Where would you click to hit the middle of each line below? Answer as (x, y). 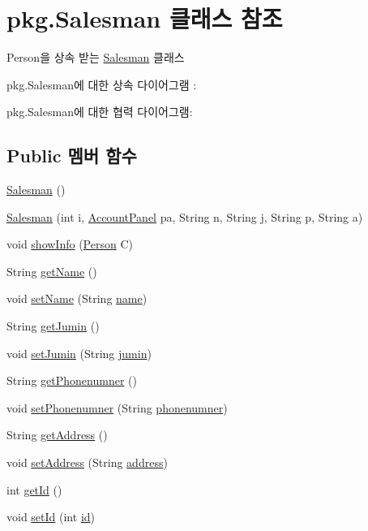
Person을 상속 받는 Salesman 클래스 (96, 57)
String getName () (52, 271)
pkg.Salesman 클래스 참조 (145, 18)
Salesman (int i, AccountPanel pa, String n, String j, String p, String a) (185, 216)
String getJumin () (53, 326)
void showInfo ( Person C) (70, 244)
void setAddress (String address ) (87, 462)
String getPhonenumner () (72, 380)
